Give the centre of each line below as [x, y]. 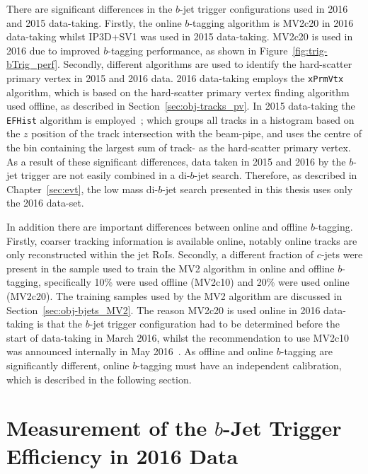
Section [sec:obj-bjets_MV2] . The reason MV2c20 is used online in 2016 [163, 310]
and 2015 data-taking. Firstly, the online [94, 22]
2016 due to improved [53, 50]
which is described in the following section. [99, 379]
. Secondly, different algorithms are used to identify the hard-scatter [205, 64]
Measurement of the [107, 428]
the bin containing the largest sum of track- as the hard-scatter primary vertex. [179, 148]
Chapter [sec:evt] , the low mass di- [82, 189]
